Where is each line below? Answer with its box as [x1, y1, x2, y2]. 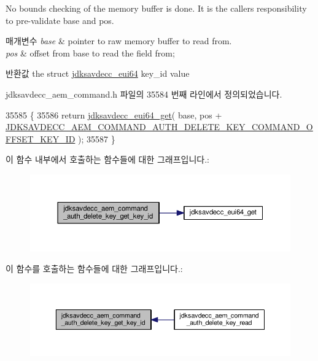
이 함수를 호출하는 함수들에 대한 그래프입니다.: [6, 262, 183, 275]
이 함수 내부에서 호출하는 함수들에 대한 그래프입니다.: [6, 153, 209, 166]
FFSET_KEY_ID [6, 132, 76, 145]
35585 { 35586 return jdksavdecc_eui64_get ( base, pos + [6, 108, 222, 121]
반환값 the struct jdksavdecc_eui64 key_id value [6, 67, 190, 80]
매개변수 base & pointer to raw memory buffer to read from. [6, 34, 232, 47]
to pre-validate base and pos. [6, 14, 114, 26]
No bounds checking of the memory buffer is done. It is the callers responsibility [6, 2, 307, 14]
